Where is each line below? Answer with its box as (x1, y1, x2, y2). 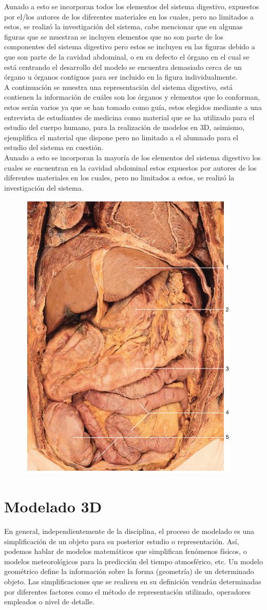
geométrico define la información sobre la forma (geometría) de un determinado (4, 566, 254, 577)
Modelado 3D (4, 496, 102, 517)
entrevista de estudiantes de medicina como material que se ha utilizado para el (4, 112, 255, 122)
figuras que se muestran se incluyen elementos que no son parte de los (4, 31, 223, 42)
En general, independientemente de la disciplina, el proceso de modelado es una (4, 526, 255, 536)
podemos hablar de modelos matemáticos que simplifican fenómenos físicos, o (4, 546, 247, 557)
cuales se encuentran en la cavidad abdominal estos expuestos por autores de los (4, 162, 257, 173)
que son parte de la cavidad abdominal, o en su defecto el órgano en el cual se (4, 51, 250, 62)
